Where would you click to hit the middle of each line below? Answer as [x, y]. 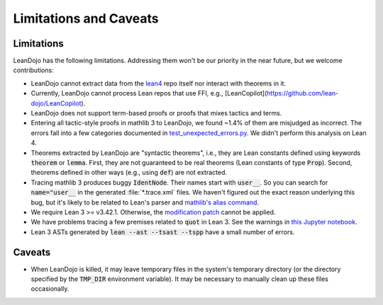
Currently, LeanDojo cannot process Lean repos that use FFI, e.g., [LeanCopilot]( [149, 93]
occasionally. [50, 289]
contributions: [33, 70]
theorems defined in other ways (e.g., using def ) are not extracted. [129, 173]
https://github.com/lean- [303, 93]
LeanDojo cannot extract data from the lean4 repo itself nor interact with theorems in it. [159, 83]
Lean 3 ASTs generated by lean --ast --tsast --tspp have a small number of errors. [163, 232]
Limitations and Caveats [86, 18]
